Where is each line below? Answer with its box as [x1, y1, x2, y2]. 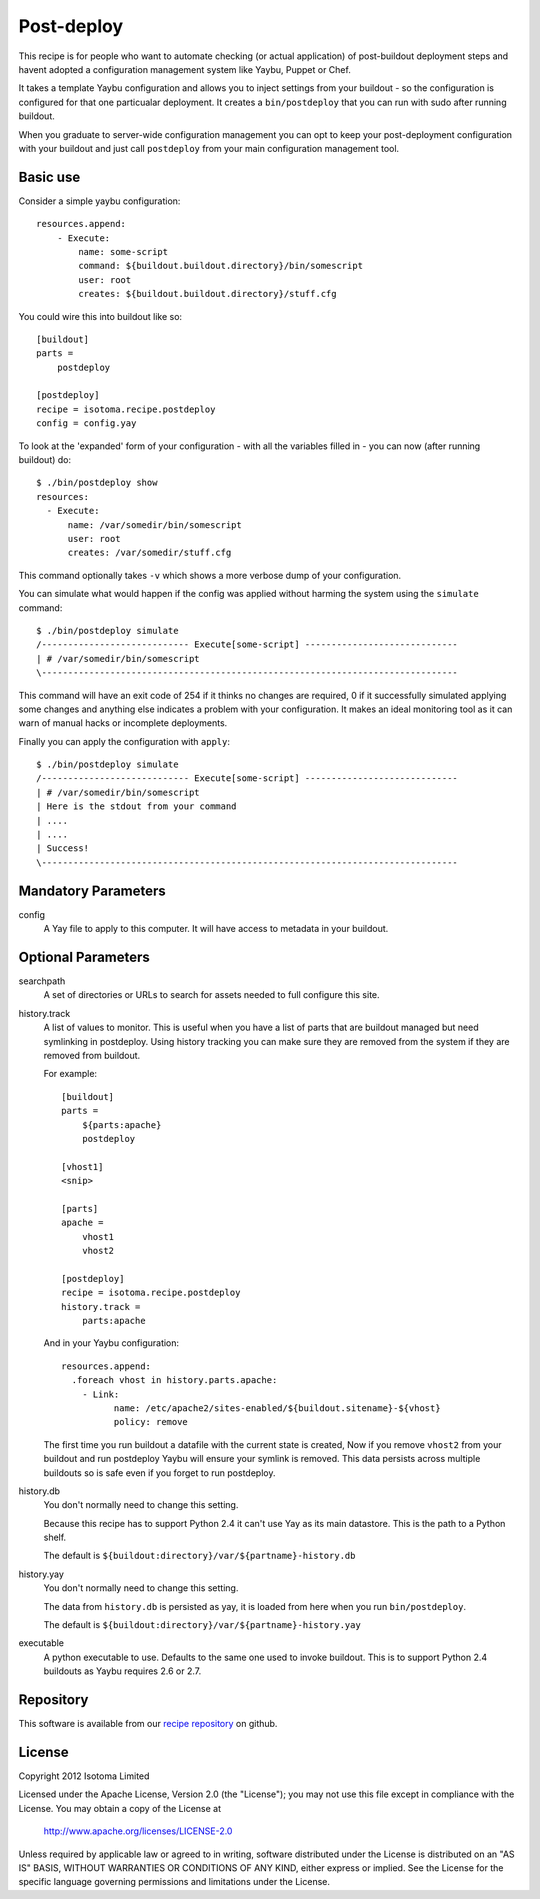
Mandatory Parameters [18, 882, 167, 899]
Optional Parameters [18, 948, 150, 965]
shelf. [43, 1531, 67, 1544]
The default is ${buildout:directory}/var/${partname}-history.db [43, 1550, 356, 1562]
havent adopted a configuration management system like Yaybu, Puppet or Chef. [18, 63, 352, 75]
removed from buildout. [43, 1049, 141, 1061]
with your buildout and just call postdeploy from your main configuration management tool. [18, 142, 400, 154]
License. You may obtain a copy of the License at [18, 1802, 222, 1814]
